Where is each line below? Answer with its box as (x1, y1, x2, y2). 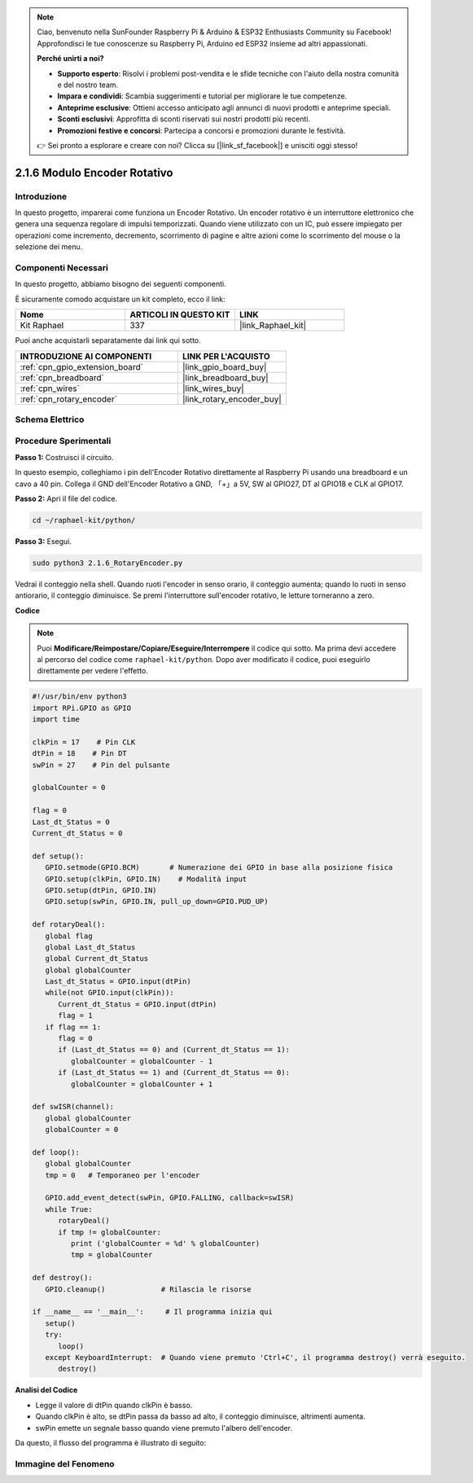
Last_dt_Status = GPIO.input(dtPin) (45, 977, 191, 986)
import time (32, 715, 81, 724)
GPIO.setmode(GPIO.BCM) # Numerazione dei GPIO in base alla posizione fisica (45, 863, 393, 872)
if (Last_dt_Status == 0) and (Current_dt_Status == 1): (58, 1045, 291, 1055)
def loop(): (32, 1147, 81, 1156)
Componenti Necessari (15, 262, 109, 273)
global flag (45, 931, 93, 941)
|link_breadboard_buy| (182, 371, 269, 383)
